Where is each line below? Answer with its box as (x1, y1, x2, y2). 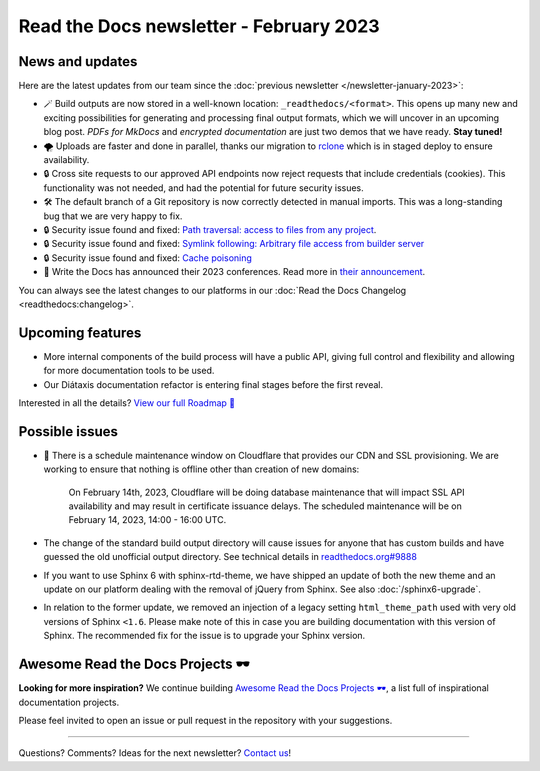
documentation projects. (18, 696, 120, 708)
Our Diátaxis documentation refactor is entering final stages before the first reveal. (43, 378, 384, 390)
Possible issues (18, 423, 119, 440)
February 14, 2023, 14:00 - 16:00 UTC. (68, 514, 227, 526)
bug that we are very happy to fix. (43, 210, 183, 222)
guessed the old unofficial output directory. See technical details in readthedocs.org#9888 (43, 551, 417, 563)
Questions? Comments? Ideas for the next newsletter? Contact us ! (18, 747, 292, 759)
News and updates (18, 53, 138, 70)
